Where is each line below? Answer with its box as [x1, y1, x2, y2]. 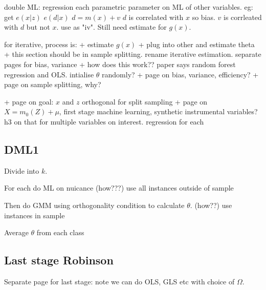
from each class [36, 227, 84, 238]
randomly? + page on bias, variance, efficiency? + [102, 69, 259, 79]
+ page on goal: [4, 96, 54, 107]
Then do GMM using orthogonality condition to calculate [4, 199, 185, 210]
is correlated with [128, 11, 184, 22]
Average [4, 227, 29, 238]
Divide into [4, 165, 39, 176]
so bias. [192, 11, 215, 22]
